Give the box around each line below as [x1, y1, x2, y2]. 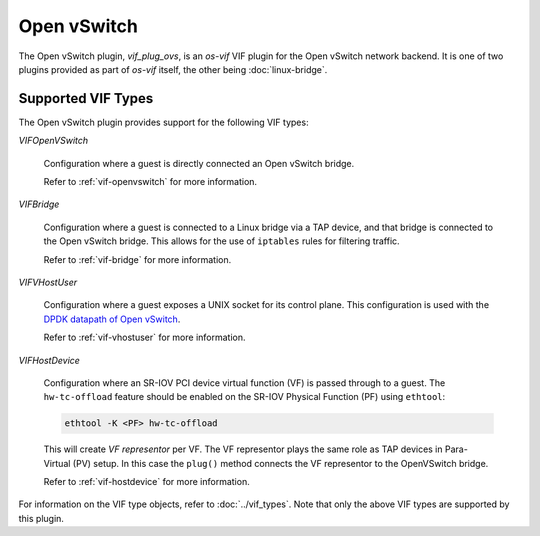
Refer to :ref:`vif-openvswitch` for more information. [43, 176, 258, 188]
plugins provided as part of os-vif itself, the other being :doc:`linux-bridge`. [18, 63, 328, 75]
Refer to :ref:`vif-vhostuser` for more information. [43, 331, 246, 344]
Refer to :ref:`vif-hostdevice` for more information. [43, 476, 250, 488]
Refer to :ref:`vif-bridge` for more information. [43, 253, 232, 265]
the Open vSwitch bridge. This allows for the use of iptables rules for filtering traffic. [43, 235, 400, 247]
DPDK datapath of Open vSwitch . [43, 313, 181, 325]
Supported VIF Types [18, 90, 154, 107]
